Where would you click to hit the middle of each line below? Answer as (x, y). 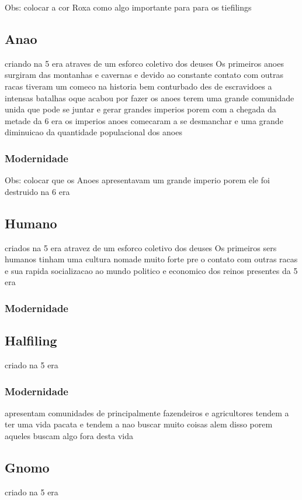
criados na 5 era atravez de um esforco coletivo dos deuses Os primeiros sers (141, 247)
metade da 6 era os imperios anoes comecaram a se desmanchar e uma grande (144, 120)
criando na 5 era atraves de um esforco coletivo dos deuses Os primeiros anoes (144, 63)
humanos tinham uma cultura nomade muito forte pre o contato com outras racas (151, 259)
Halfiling (31, 340)
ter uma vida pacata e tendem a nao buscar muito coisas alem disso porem (139, 424)
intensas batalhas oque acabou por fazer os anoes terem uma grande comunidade (150, 97)
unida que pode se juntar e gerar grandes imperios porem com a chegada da (140, 109)
